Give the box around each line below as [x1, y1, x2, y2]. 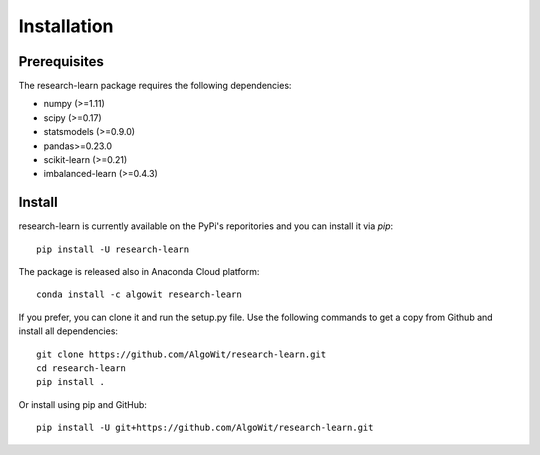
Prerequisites [18, 53, 104, 70]
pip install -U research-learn [36, 243, 190, 255]
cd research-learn [36, 363, 127, 374]
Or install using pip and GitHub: [18, 398, 147, 410]
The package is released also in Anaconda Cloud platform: [18, 266, 260, 278]
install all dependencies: [18, 325, 119, 337]
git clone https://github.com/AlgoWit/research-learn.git [36, 348, 327, 360]
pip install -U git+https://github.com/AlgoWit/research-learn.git [36, 422, 374, 434]
